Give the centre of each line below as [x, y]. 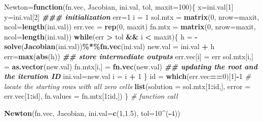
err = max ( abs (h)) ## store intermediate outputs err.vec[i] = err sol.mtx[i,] [129, 56]
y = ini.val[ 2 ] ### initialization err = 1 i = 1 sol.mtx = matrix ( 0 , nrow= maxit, [132, 16]
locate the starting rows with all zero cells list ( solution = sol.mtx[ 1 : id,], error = [127, 86]
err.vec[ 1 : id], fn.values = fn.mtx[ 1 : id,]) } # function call [91, 96]
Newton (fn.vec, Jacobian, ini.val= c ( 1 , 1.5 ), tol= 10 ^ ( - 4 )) [92, 113]
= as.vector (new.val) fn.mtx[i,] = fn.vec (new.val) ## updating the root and [131, 66]
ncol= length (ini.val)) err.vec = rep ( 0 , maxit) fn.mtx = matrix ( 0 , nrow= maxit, [130, 27]
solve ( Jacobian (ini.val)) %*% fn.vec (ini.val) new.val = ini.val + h [109, 46]
